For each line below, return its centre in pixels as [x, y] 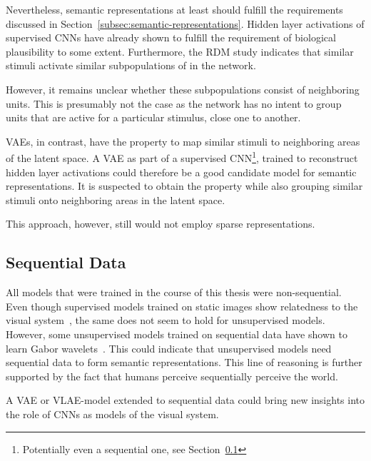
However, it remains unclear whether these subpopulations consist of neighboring [183, 89]
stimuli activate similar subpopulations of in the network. [131, 65]
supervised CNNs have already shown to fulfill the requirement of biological [171, 37]
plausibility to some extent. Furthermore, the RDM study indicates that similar [180, 51]
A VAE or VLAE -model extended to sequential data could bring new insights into [185, 400]
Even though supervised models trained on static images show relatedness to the [182, 306]
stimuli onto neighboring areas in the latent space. [116, 199]
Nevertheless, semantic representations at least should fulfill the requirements [174, 9]
